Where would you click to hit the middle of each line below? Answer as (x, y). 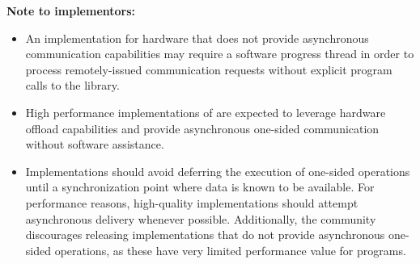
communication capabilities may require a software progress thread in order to (220, 54)
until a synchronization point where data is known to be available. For (200, 187)
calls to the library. (72, 85)
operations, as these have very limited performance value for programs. (230, 250)
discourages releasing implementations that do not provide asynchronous (205, 235)
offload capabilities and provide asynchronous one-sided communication (202, 128)
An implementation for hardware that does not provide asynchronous (197, 38)
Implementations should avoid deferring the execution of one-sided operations (218, 171)
